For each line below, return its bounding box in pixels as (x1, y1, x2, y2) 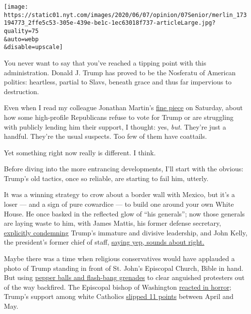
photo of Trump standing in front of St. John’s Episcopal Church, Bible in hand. (4, 263, 244, 273)
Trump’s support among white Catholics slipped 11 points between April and (4, 291, 234, 301)
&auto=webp (4, 35, 39, 43)
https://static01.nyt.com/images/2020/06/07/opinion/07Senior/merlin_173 (4, 11, 247, 18)
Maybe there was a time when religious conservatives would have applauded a (4, 253, 235, 264)
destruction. (4, 86, 39, 96)
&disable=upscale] (4, 44, 63, 51)
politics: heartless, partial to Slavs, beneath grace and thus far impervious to (4, 77, 232, 87)
